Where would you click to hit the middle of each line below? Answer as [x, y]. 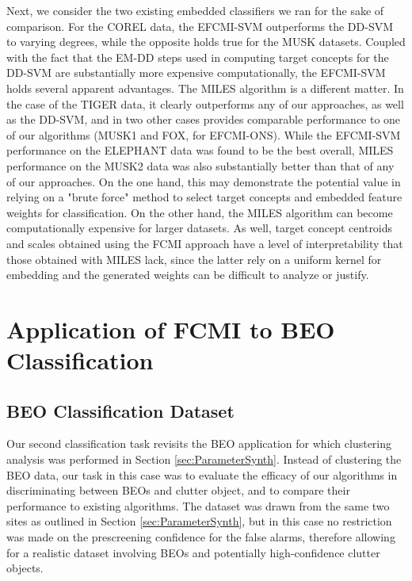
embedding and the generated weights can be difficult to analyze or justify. [188, 275]
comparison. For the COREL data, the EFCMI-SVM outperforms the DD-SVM [200, 26]
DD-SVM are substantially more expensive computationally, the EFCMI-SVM [196, 73]
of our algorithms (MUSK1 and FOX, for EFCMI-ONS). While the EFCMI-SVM [204, 134]
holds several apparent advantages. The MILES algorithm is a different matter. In [205, 88]
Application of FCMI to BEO [171, 329]
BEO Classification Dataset [120, 410]
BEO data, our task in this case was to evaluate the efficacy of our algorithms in [202, 474]
